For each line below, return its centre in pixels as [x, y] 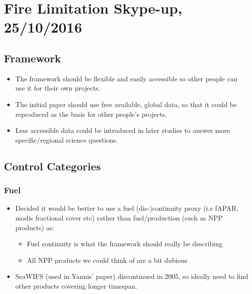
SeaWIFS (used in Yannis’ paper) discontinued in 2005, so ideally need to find [132, 276]
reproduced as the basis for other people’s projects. [91, 114]
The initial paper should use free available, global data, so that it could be [126, 104]
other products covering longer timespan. [76, 285]
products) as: [35, 227]
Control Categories [52, 166]
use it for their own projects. [58, 88]
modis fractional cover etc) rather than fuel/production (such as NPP [119, 217]
